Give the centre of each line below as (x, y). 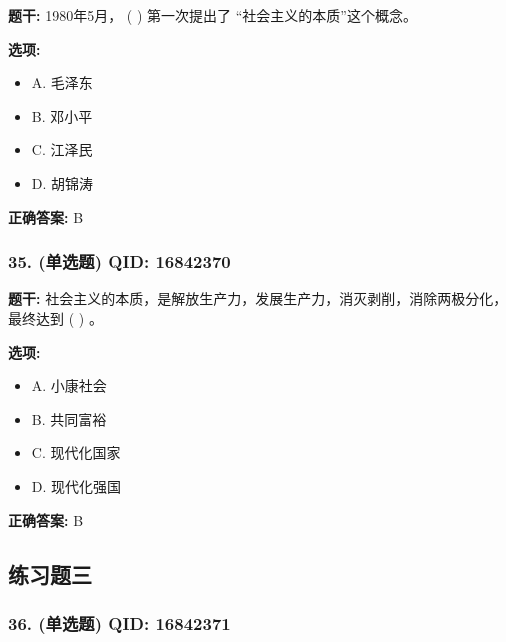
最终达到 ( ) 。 (55, 317)
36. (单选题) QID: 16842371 (119, 622)
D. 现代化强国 (76, 485)
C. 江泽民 (62, 149)
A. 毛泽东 (62, 82)
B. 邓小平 (62, 115)
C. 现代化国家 (76, 452)
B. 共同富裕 (69, 418)
